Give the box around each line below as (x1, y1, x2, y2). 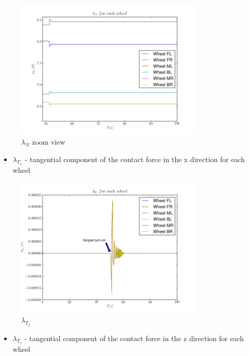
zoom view (32, 136, 66, 147)
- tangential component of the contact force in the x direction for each (25, 153, 245, 164)
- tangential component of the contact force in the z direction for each (24, 332, 244, 343)
